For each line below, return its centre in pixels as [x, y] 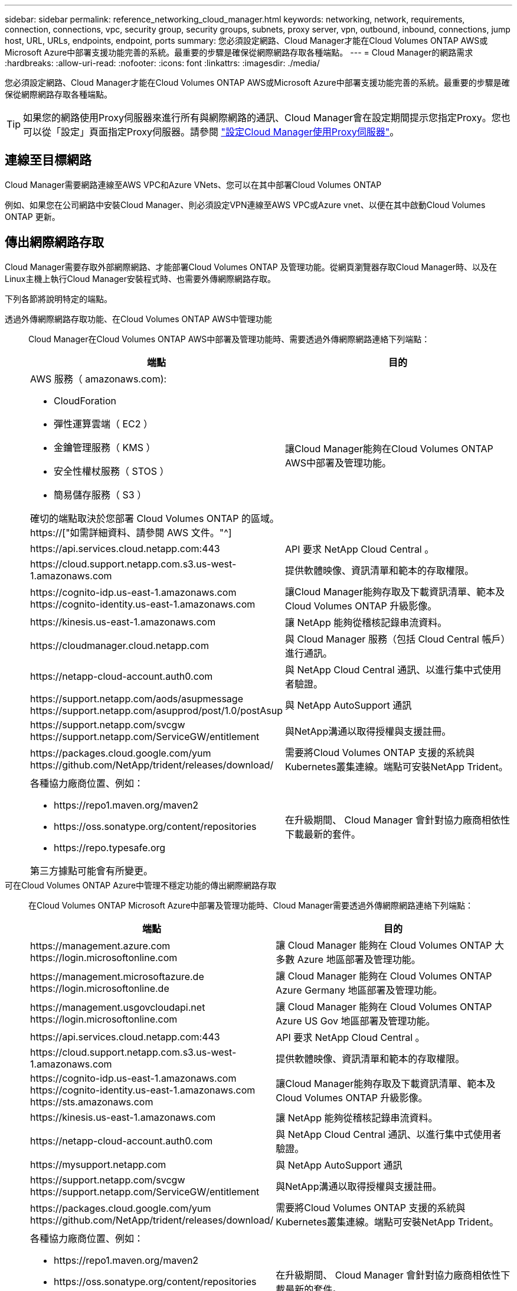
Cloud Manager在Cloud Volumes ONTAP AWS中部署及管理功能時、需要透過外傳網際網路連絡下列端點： [229, 339]
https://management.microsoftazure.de [117, 976]
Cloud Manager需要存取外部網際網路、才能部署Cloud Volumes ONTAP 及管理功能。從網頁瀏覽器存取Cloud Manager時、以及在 [251, 267]
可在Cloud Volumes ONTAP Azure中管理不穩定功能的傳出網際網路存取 [141, 885]
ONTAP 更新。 [32, 216]
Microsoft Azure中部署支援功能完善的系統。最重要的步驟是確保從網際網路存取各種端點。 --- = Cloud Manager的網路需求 [239, 52]
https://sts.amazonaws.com [92, 1102]
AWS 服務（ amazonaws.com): [99, 379]
